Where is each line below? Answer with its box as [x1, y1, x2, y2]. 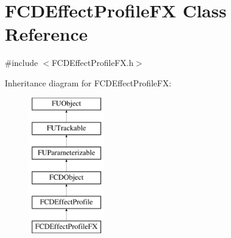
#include [5, 56, 38, 69]
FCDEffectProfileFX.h [51, 56, 133, 69]
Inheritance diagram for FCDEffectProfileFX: [5, 76, 172, 89]
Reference [5, 22, 88, 46]
